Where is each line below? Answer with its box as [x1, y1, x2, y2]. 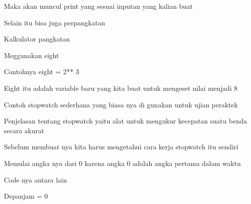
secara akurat [4, 125, 45, 135]
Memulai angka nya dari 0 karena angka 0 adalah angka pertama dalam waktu [4, 158, 241, 168]
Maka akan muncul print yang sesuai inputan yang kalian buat [4, 1, 193, 11]
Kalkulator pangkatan [4, 34, 70, 44]
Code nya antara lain [4, 174, 67, 184]
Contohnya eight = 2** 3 [4, 66, 79, 77]
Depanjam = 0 [4, 191, 48, 201]
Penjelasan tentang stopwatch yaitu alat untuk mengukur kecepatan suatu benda [4, 116, 247, 126]
